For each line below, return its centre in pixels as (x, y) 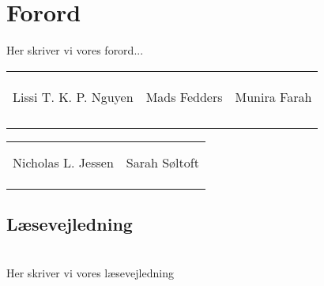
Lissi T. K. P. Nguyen (73, 96)
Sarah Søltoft (162, 162)
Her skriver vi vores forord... (75, 50)
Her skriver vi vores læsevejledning (90, 272)
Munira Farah (273, 96)
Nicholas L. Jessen (63, 162)
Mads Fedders (184, 96)
